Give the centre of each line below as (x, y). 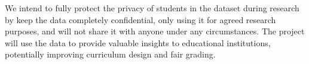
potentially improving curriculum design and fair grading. (110, 54)
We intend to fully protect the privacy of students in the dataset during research (152, 8)
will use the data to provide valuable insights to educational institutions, (138, 42)
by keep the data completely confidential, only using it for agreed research (140, 19)
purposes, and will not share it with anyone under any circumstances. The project (155, 31)
